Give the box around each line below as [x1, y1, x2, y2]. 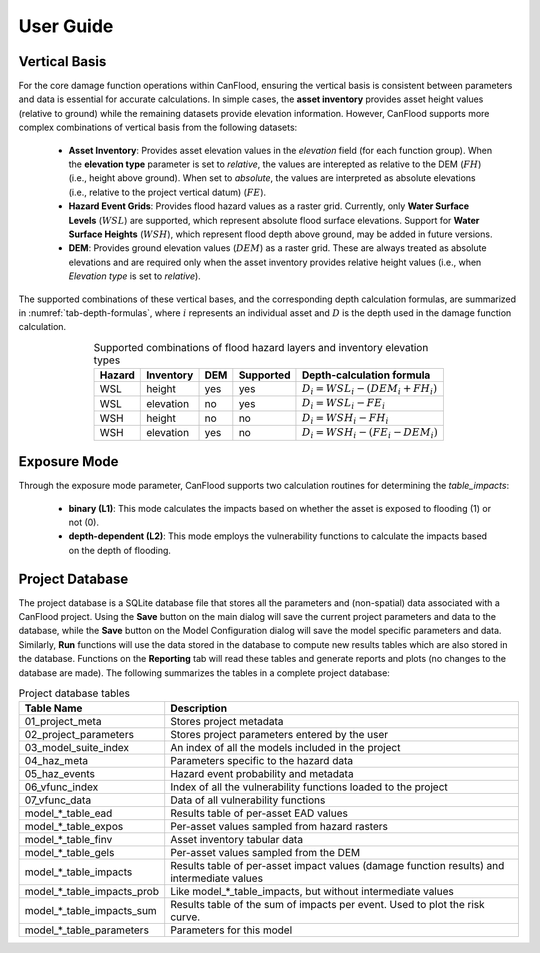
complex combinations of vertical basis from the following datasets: [18, 121, 298, 134]
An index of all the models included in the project [170, 741, 401, 755]
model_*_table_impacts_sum [24, 904, 157, 918]
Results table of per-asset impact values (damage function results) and [170, 859, 505, 873]
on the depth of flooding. [68, 544, 172, 556]
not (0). [68, 516, 100, 528]
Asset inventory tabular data [170, 833, 304, 847]
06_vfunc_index [24, 780, 99, 794]
